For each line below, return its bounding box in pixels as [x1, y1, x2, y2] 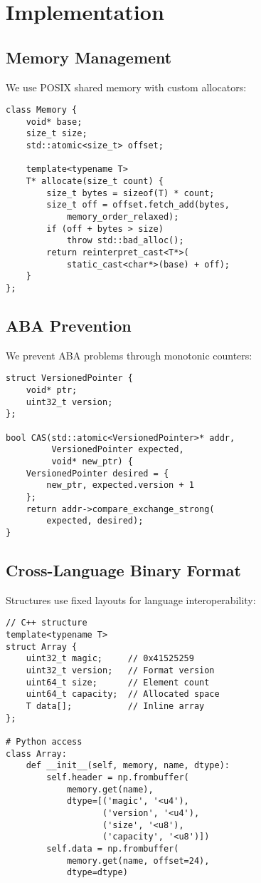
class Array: [6, 748, 67, 759]
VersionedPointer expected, [51, 444, 184, 455]
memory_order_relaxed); [66, 212, 179, 223]
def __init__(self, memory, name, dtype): [26, 760, 230, 771]
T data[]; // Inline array [26, 701, 205, 712]
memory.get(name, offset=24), [66, 855, 210, 866]
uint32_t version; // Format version [26, 665, 215, 676]
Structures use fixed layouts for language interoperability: [6, 592, 256, 607]
